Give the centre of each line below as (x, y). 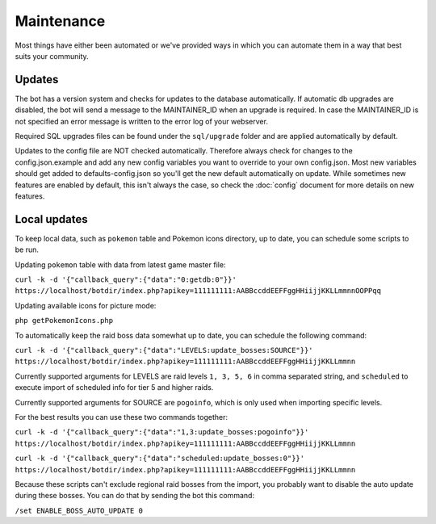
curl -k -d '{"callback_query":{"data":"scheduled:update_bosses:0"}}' (160, 459)
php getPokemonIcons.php (64, 321)
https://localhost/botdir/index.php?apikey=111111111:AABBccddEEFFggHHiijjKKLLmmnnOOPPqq (198, 291)
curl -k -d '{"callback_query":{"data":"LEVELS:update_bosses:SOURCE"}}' (164, 350)
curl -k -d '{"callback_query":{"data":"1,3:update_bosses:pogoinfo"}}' (162, 432)
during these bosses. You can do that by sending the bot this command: (134, 496)
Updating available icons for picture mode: (86, 305)
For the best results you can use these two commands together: (122, 417)
